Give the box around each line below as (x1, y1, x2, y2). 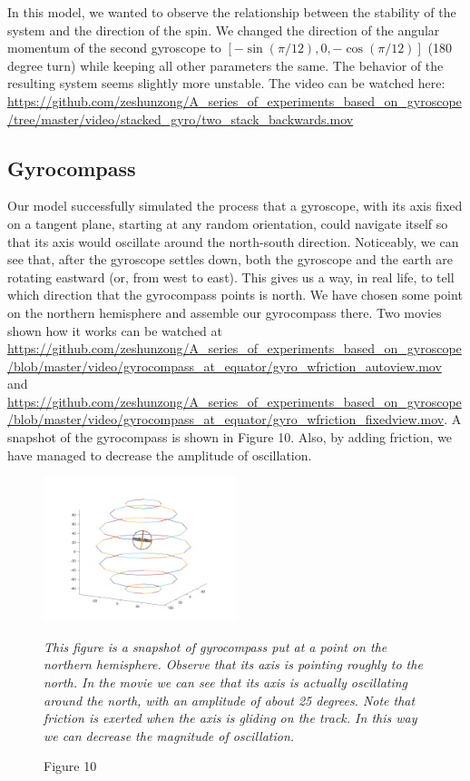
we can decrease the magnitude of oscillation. (44, 726, 295, 745)
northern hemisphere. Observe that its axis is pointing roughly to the (44, 655, 423, 674)
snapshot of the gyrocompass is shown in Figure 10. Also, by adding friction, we (7, 428, 453, 447)
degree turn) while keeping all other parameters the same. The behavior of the (7, 55, 444, 74)
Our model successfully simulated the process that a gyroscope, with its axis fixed (7, 196, 463, 215)
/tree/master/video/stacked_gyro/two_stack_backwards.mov (7, 109, 354, 128)
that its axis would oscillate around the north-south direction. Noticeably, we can (7, 232, 459, 251)
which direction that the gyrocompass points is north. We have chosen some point (7, 285, 463, 304)
